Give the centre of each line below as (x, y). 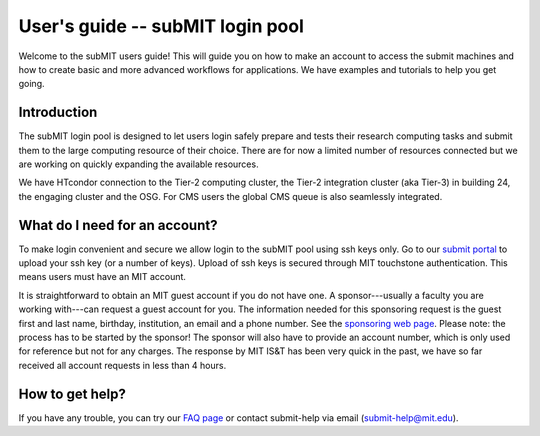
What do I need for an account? (118, 225)
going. (31, 84)
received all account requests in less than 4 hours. (122, 365)
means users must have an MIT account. (102, 277)
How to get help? (72, 393)
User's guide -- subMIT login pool (161, 26)
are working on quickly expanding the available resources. (138, 164)
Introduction (58, 112)
